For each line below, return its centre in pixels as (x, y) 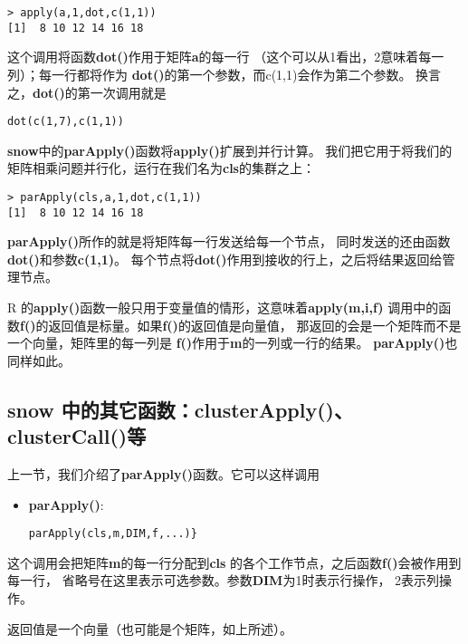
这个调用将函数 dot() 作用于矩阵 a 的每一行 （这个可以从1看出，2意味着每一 (226, 57)
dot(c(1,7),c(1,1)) (66, 122)
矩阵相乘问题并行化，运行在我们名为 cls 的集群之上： (161, 168)
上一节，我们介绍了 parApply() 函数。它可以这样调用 (163, 474)
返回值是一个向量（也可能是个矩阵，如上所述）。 (150, 628)
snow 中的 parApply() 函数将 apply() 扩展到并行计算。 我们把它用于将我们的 (230, 150)
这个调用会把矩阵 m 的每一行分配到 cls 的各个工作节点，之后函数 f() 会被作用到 (234, 562)
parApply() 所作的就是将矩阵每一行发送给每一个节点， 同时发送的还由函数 (229, 241)
